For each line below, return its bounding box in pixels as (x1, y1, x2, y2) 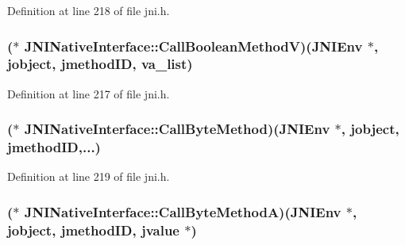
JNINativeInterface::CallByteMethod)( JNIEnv (24, 119, 330, 139)
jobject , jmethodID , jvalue (7, 220, 179, 239)
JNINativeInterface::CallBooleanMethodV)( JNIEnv (24, 36, 363, 56)
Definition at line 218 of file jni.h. (7, 2, 170, 18)
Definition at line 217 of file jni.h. (7, 85, 170, 101)
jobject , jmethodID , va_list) (7, 54, 193, 74)
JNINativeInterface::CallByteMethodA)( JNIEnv (24, 201, 341, 221)
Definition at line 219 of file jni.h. (7, 168, 170, 185)
